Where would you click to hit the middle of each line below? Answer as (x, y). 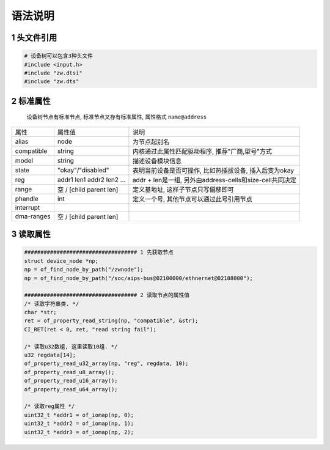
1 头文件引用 (34, 38)
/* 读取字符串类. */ (52, 304)
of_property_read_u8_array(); (69, 372)
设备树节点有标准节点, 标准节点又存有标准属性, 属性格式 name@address (117, 117)
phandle (27, 199)
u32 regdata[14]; (50, 355)
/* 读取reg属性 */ (50, 406)
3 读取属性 (31, 234)
